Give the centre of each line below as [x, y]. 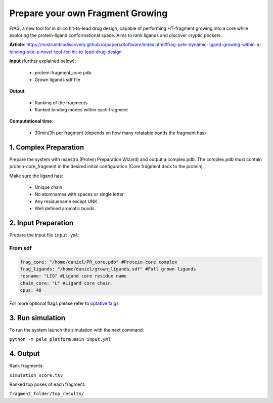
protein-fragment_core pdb [63, 72]
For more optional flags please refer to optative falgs [64, 303]
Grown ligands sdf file [57, 79]
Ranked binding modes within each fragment [81, 110]
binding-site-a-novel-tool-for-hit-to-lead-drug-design [65, 52]
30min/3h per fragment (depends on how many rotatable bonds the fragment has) [120, 133]
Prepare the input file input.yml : [44, 235]
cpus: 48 [31, 290]
